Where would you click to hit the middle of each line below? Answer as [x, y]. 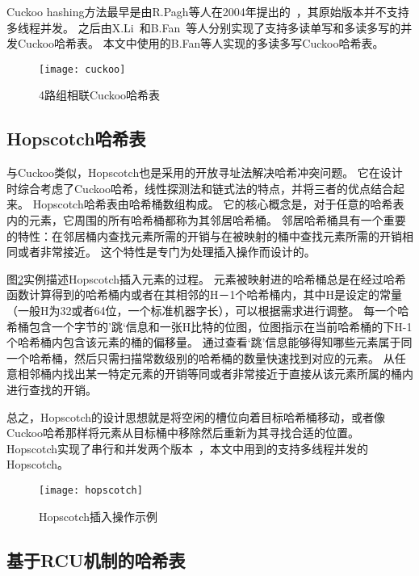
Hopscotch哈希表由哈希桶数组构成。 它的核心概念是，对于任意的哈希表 [218, 204]
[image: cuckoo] [82, 69]
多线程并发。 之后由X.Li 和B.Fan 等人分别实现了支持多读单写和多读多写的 [204, 27]
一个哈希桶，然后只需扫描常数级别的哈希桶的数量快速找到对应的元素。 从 [201, 357]
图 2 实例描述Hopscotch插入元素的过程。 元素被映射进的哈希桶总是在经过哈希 [206, 278]
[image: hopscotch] [91, 490]
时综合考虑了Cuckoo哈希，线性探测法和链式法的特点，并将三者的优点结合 [200, 188]
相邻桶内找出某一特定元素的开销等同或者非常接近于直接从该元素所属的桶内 [215, 374]
